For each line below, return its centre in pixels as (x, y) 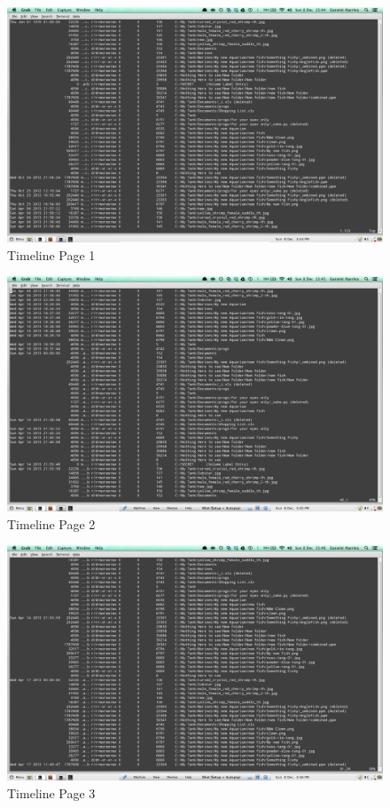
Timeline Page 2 (51, 523)
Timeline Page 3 (51, 792)
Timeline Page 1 (51, 254)
